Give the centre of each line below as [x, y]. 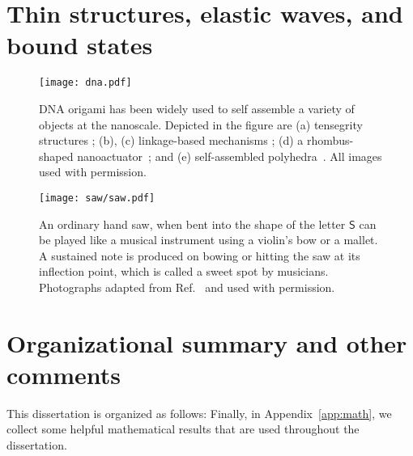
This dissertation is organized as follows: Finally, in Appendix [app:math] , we [199, 413]
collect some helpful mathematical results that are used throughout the [183, 429]
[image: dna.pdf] [85, 83]
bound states [80, 45]
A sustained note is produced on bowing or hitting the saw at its [200, 255]
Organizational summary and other [207, 342]
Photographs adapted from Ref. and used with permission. [187, 287]
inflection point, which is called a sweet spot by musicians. [184, 271]
